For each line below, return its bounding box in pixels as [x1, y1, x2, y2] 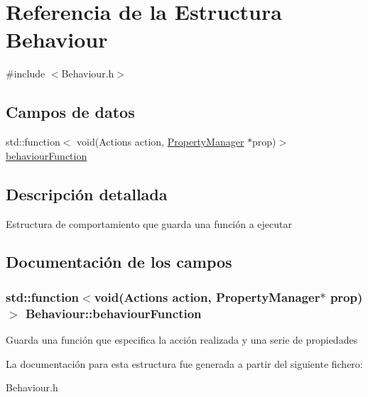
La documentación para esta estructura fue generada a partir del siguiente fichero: [6, 356, 363, 371]
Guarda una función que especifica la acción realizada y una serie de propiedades [6, 332, 358, 347]
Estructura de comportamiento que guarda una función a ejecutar [6, 216, 293, 231]
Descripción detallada [6, 183, 168, 205]
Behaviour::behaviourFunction [25, 304, 202, 322]
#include [6, 66, 45, 81]
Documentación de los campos [6, 251, 232, 273]
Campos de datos [6, 101, 135, 123]
